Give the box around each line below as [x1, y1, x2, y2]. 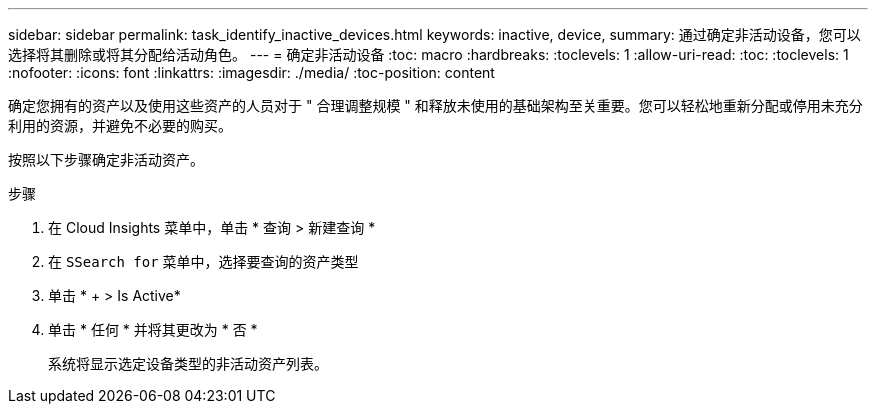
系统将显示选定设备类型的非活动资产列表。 [48, 355, 328, 372]
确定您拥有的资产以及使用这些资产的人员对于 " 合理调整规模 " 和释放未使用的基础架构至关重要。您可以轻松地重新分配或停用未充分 [8, 97, 863, 114]
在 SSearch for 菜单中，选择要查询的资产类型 [48, 253, 359, 270]
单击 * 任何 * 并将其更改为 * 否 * [48, 321, 258, 338]
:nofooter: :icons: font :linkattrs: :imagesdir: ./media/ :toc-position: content [8, 64, 495, 81]
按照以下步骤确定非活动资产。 [8, 151, 204, 168]
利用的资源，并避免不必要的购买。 [8, 117, 232, 134]
